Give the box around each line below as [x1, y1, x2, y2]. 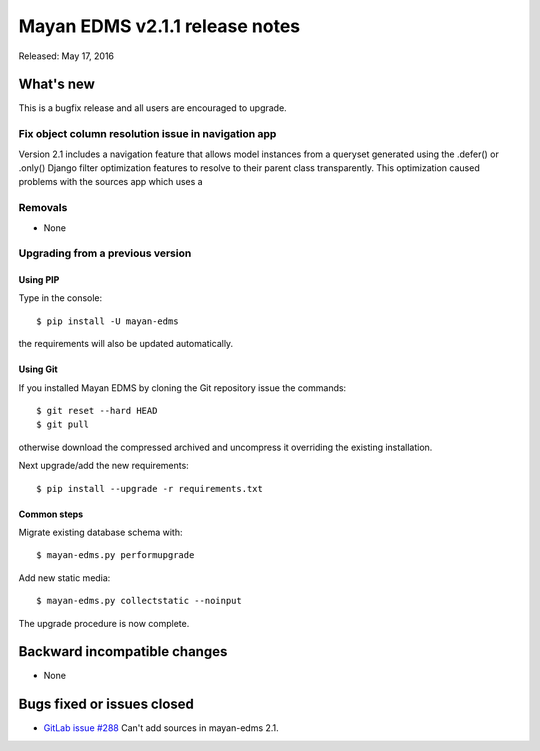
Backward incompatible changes [18, 643, 228, 660]
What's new [18, 76, 95, 93]
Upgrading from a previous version [18, 246, 192, 260]
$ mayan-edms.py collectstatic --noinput [36, 595, 242, 607]
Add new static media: [18, 571, 111, 584]
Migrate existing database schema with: [18, 526, 183, 538]
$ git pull [36, 419, 90, 430]
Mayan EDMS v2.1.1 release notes [18, 15, 301, 37]
